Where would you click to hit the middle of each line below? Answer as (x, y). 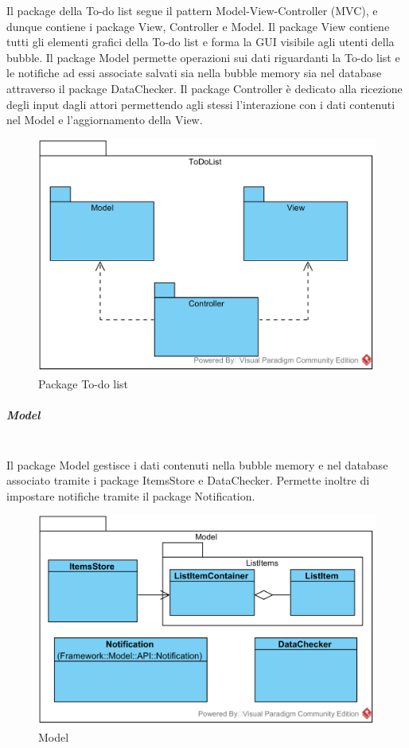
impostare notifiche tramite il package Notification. (131, 495)
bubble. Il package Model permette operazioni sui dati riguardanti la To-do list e (203, 57)
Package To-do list (84, 383)
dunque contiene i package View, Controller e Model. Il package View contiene (198, 26)
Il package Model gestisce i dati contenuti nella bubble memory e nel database (197, 464)
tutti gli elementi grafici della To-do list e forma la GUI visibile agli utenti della (201, 42)
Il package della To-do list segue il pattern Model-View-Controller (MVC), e (192, 10)
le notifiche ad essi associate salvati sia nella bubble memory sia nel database (194, 73)
